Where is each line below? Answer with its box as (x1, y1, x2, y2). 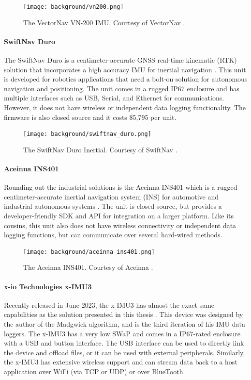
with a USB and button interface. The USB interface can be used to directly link (4, 338, 244, 348)
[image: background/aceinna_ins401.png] (23, 248, 155, 255)
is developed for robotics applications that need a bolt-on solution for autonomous (4, 74, 248, 84)
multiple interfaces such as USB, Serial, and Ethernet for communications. (4, 93, 224, 103)
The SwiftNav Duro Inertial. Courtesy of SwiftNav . (23, 144, 177, 154)
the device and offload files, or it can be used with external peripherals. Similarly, (4, 347, 245, 357)
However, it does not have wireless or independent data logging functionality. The (4, 102, 246, 113)
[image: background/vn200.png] (23, 3, 124, 10)
